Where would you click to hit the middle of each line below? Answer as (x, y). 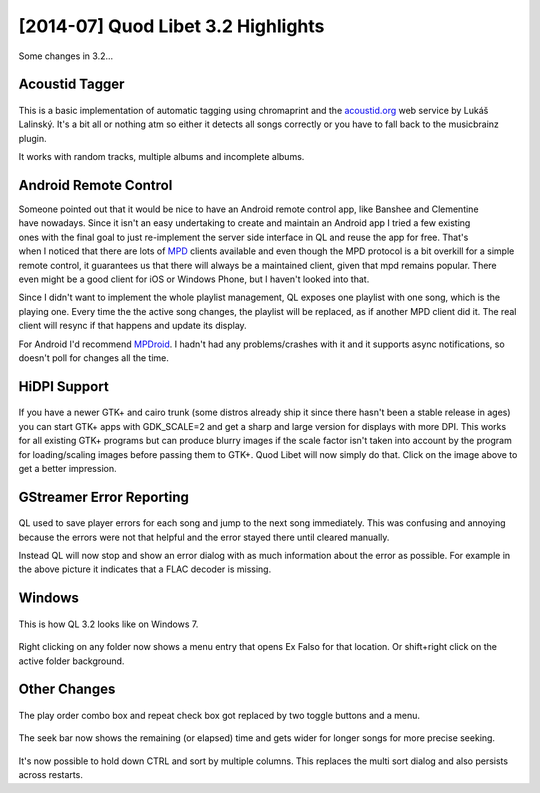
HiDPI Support (63, 386)
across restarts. (51, 775)
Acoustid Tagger (71, 84)
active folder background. (71, 661)
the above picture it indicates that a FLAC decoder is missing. (145, 569)
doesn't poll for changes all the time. (94, 357)
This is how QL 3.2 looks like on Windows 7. (108, 624)
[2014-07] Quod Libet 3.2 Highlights (171, 26)
